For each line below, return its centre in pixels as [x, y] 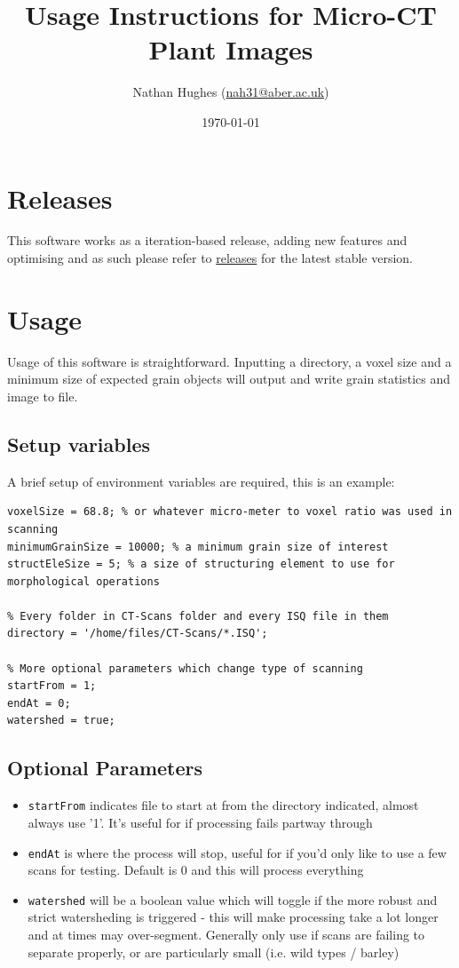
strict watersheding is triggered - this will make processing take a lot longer [233, 917]
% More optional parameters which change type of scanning [185, 668]
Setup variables [79, 444]
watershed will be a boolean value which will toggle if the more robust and [233, 899]
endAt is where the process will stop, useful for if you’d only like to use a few [237, 852]
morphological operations [83, 581]
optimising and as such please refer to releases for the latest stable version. [210, 258]
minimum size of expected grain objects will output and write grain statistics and [229, 379]
